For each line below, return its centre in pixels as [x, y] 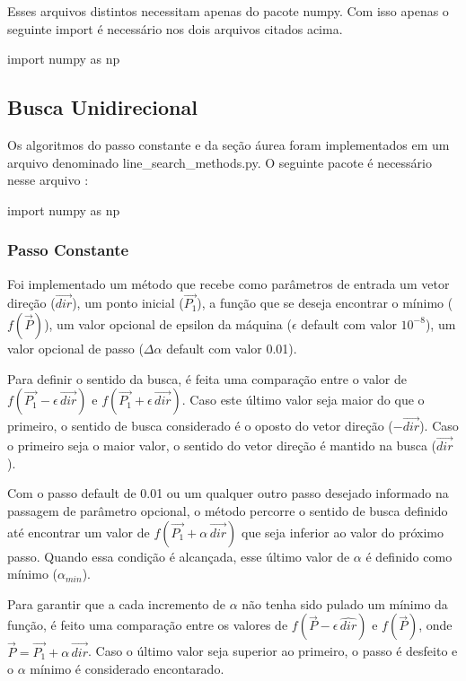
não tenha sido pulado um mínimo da [345, 603]
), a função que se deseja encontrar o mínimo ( [325, 303]
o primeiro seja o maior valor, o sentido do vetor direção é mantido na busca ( [222, 445]
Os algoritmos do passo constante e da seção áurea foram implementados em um [229, 144]
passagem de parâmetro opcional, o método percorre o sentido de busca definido [228, 510]
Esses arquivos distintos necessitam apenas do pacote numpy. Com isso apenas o [228, 11]
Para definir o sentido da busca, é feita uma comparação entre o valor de [207, 378]
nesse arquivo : [48, 180]
